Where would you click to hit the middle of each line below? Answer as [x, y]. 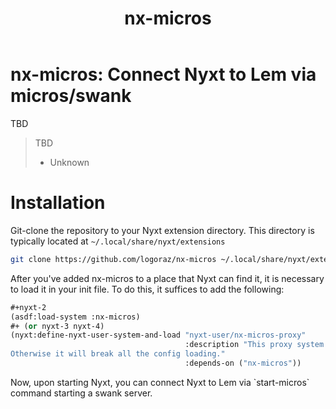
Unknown [69, 162]
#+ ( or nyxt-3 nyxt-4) [57, 326]
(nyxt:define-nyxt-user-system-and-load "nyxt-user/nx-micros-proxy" [158, 335]
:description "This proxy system [254, 345]
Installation [58, 203]
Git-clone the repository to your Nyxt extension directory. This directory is [162, 230]
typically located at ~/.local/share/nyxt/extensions [118, 241]
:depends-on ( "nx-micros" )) [243, 363]
